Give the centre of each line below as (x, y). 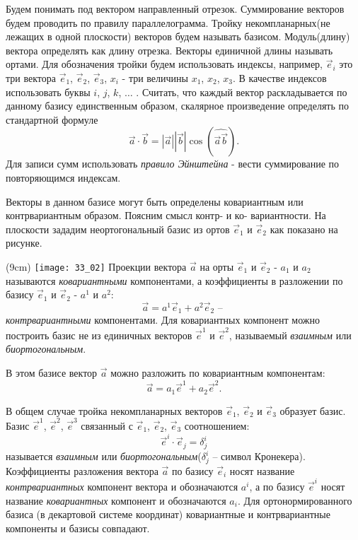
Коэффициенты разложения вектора (82, 470)
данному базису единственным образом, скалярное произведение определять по (177, 106)
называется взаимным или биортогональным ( (104, 456)
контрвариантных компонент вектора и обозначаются (122, 487)
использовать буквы (48, 92)
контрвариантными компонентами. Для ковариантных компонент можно (163, 320)
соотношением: (217, 425)
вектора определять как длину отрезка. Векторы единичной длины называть (169, 50)
